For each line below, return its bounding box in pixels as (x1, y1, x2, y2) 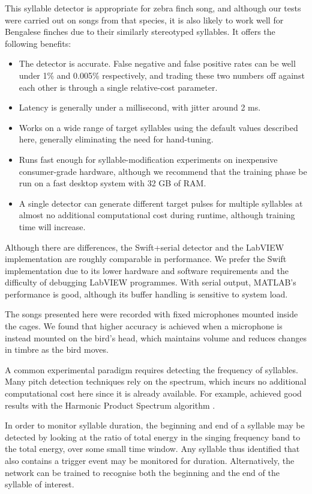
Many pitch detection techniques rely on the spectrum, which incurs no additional (5, 375, 307, 388)
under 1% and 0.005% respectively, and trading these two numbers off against (19, 69, 305, 81)
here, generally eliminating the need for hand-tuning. (19, 133, 214, 145)
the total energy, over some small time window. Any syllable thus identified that (5, 442, 300, 455)
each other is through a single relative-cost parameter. (19, 81, 218, 93)
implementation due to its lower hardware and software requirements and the (5, 264, 289, 276)
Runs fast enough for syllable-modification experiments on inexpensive (19, 153, 278, 165)
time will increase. (19, 220, 86, 233)
